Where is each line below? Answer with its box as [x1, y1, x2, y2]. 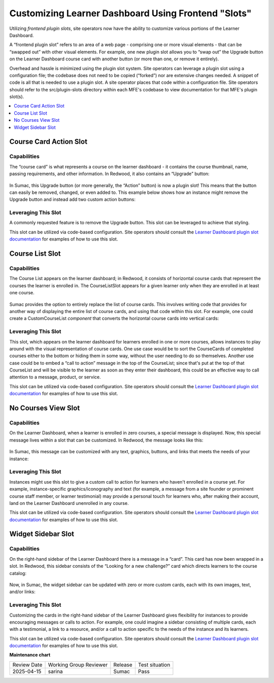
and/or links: [9, 589, 36, 595]
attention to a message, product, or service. [9, 374, 101, 380]
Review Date [12, 661, 43, 668]
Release [113, 661, 133, 668]
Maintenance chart [9, 652, 51, 658]
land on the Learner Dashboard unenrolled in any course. [9, 500, 129, 506]
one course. [9, 290, 35, 296]
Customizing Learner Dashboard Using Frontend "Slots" [9, 8, 252, 19]
